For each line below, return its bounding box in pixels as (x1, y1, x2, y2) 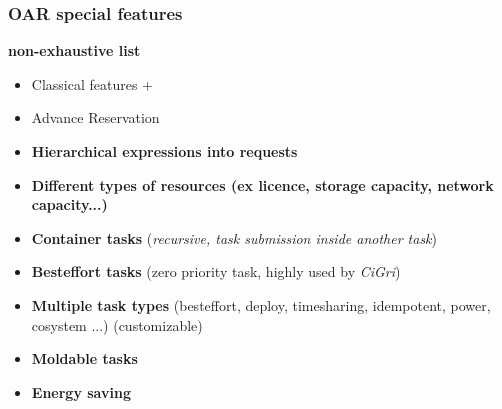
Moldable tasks (31, 348, 138, 369)
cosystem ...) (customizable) (31, 314, 203, 335)
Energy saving (31, 381, 131, 402)
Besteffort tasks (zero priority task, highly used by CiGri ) (31, 261, 401, 282)
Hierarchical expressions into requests (31, 141, 298, 161)
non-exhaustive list (8, 40, 141, 61)
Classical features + (31, 73, 153, 94)
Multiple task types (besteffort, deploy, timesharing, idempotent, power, (31, 294, 491, 315)
